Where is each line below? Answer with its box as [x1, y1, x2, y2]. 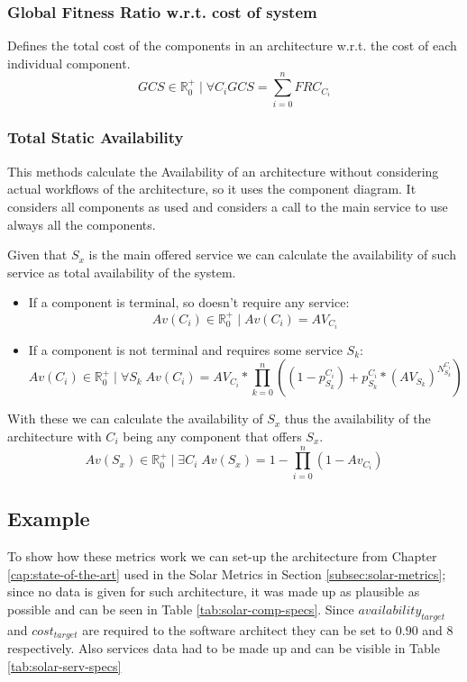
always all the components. [7, 214, 156, 233]
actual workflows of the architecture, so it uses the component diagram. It [7, 179, 417, 198]
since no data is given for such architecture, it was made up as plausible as [7, 582, 420, 601]
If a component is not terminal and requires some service [28, 340, 343, 359]
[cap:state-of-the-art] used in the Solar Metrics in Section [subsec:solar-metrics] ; [7, 564, 446, 583]
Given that [7, 245, 68, 264]
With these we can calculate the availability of [7, 409, 263, 428]
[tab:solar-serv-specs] [7, 656, 122, 675]
